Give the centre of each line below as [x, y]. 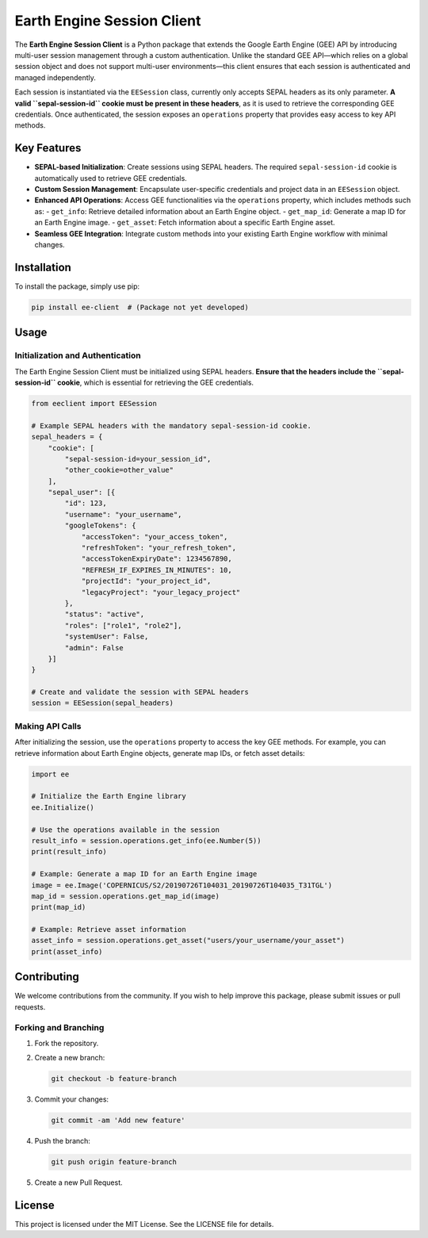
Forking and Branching [59, 1027]
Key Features [48, 148]
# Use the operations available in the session [125, 830]
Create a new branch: [70, 1058]
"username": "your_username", [123, 514]
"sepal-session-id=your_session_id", [138, 459]
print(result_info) [69, 852]
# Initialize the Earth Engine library [109, 796]
